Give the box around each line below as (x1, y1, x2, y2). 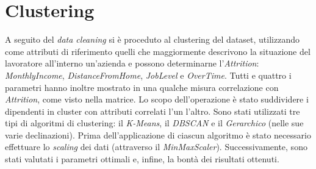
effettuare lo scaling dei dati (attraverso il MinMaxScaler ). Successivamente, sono (5, 140, 307, 153)
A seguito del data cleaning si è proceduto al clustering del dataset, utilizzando (5, 33, 300, 46)
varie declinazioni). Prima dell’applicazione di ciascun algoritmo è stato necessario (5, 128, 311, 141)
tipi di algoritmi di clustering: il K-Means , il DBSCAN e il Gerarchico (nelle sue (5, 117, 304, 129)
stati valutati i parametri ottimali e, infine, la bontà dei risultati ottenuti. (5, 153, 279, 165)
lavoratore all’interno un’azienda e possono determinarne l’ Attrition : (5, 57, 259, 70)
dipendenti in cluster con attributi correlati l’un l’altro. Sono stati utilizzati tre (5, 104, 300, 117)
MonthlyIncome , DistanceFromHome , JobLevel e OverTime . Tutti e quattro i (5, 68, 292, 81)
